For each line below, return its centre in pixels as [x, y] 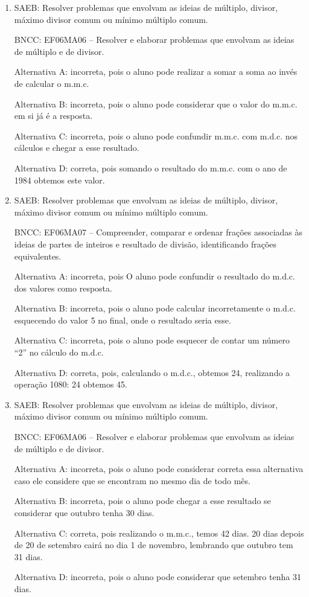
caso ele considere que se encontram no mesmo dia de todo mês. [132, 480]
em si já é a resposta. [53, 116]
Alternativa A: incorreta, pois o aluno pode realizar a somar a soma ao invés [156, 72]
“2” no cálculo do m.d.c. [59, 352]
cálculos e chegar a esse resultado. [77, 148]
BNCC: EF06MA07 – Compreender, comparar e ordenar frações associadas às [158, 232]
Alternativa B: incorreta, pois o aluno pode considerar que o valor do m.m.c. [156, 104]
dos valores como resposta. [63, 288]
